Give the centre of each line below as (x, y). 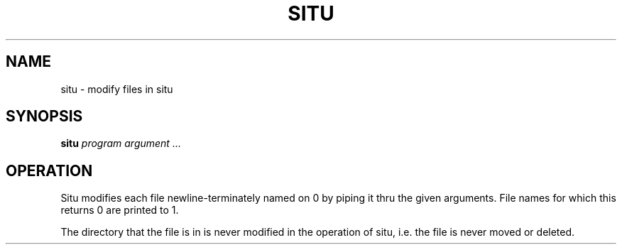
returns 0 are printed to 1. (120, 210)
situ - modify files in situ (117, 89)
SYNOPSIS (44, 116)
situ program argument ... (121, 143)
